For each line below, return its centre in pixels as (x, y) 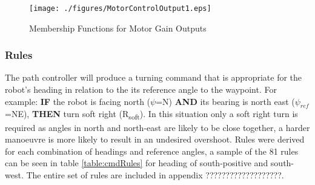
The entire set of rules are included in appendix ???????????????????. (155, 174)
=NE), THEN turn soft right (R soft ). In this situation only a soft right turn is (151, 115)
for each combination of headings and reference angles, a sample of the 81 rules (152, 151)
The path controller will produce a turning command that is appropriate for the (154, 77)
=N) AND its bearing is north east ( (225, 101)
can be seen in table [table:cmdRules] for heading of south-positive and (137, 163)
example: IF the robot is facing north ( (78, 101)
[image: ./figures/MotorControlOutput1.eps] (120, 8)
